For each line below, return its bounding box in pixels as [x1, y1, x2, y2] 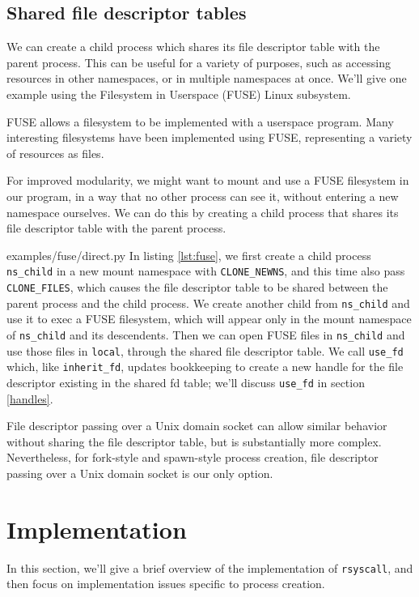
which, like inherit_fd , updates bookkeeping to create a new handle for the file [6, 358, 404, 375]
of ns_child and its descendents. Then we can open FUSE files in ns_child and [6, 326, 405, 343]
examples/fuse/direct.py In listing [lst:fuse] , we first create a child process [6, 246, 371, 263]
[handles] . [6, 390, 53, 407]
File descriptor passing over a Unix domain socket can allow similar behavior [6, 417, 387, 434]
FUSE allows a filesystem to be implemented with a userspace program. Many [6, 113, 394, 130]
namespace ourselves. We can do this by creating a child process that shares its [6, 203, 399, 220]
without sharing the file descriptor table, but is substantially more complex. [6, 433, 382, 450]
